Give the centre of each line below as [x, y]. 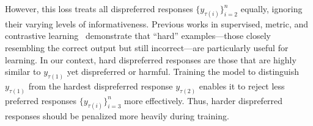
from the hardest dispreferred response [101, 86]
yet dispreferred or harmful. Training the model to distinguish [183, 72]
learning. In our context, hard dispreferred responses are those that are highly [151, 59]
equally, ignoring [271, 9]
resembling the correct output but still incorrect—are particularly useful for [147, 48]
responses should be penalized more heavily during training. [117, 115]
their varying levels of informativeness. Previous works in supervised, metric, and [157, 23]
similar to [23, 72]
